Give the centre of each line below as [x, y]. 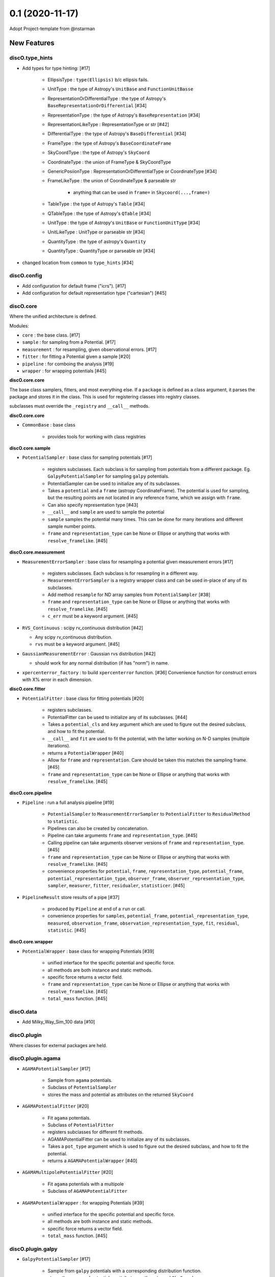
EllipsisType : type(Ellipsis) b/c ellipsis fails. [98, 80]
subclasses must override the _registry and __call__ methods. [79, 406]
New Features [32, 43]
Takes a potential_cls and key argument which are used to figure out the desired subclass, [147, 724]
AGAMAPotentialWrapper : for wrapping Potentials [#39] [83, 1202]
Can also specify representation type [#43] [93, 505]
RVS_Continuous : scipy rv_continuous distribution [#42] [83, 628]
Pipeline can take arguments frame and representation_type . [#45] [122, 836]
